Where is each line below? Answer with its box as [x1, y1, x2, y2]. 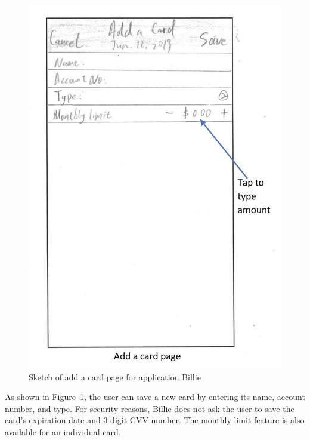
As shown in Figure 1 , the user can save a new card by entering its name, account [5, 390, 305, 403]
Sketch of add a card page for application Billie [29, 370, 201, 383]
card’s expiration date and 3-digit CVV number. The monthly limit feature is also [5, 414, 305, 426]
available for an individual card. [5, 425, 121, 438]
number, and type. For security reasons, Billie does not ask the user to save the [5, 402, 294, 414]
